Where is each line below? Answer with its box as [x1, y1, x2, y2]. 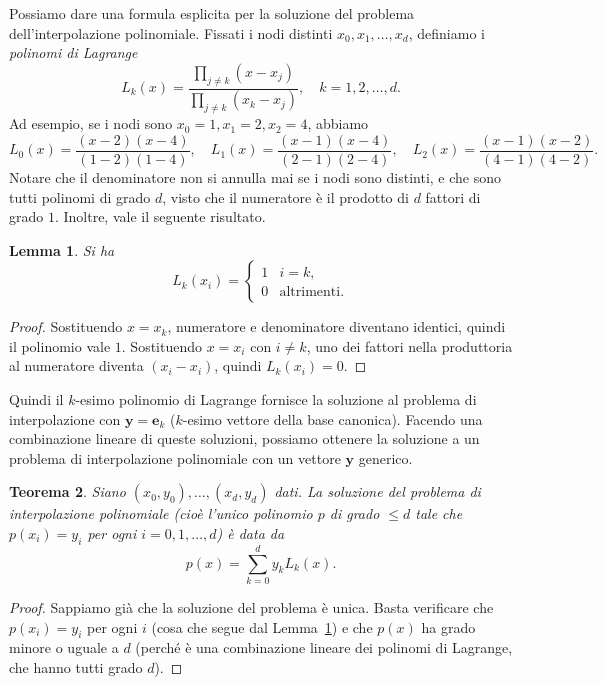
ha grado [421, 616, 476, 637]
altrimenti [279, 285, 341, 300]
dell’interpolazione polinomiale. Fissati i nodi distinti [9, 22, 333, 43]
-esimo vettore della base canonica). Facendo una [182, 408, 483, 429]
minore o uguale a [9, 637, 119, 658]
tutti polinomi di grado [9, 186, 151, 207]
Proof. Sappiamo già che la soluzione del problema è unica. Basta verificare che [9, 596, 494, 617]
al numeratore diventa [9, 355, 144, 376]
